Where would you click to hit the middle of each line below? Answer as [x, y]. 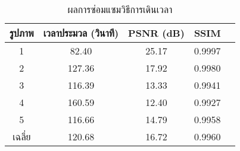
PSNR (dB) [156, 33]
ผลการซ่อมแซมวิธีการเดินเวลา [120, 9]
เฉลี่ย [22, 136]
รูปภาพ [22, 33]
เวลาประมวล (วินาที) [81, 33]
